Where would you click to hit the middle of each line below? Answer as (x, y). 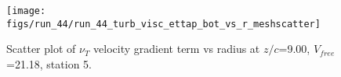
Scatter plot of (41, 49)
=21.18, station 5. (49, 63)
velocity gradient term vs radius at (177, 49)
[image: (26, 11)
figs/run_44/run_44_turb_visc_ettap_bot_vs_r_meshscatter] (163, 24)
